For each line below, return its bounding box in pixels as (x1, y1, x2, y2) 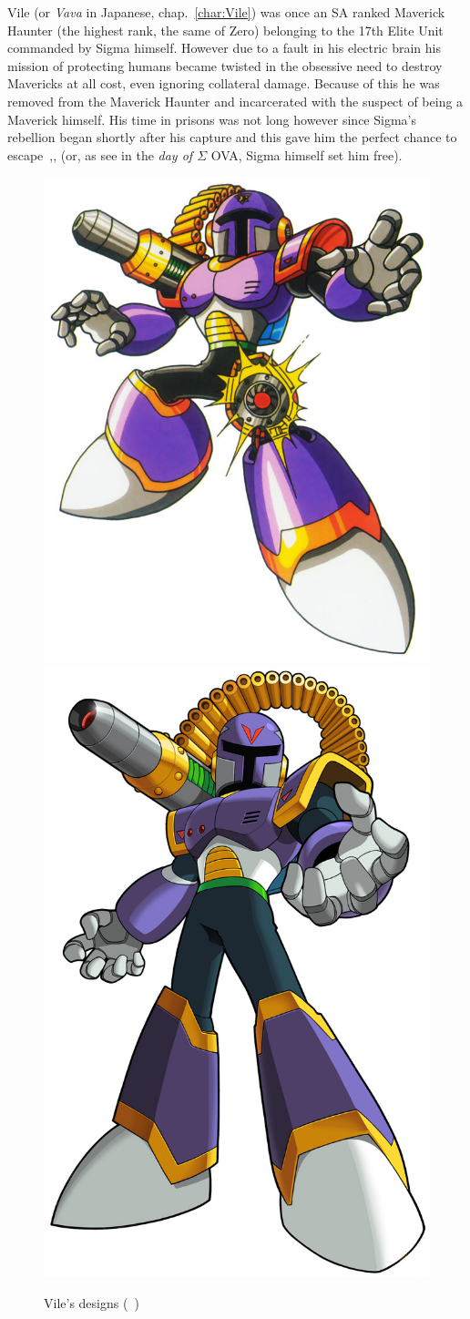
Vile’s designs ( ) (44, 1293, 139, 1312)
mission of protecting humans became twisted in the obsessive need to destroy (7, 56, 443, 75)
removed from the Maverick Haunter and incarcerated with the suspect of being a (7, 91, 464, 110)
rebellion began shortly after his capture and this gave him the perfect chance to (7, 128, 457, 147)
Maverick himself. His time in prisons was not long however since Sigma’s (7, 109, 416, 128)
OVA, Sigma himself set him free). (210, 145, 403, 164)
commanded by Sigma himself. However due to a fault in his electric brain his (7, 38, 441, 57)
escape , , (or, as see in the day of (7, 145, 193, 164)
